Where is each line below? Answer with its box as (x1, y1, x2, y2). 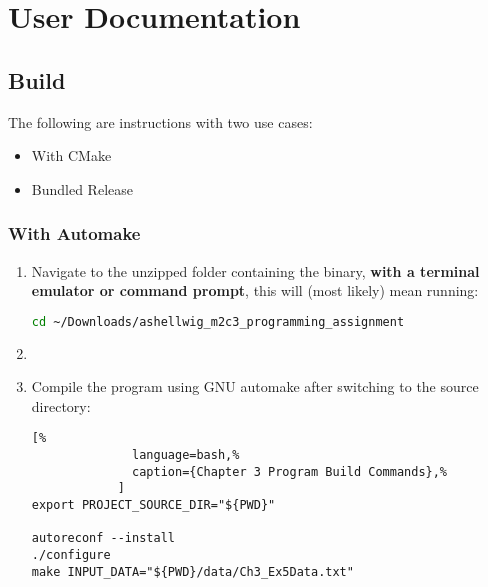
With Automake (8, 221, 141, 246)
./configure (31, 548, 111, 563)
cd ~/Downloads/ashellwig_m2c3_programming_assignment (31, 314, 405, 329)
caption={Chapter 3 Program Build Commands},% (132, 464, 448, 479)
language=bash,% (132, 448, 240, 463)
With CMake (31, 145, 112, 166)
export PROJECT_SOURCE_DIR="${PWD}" (31, 498, 276, 513)
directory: (31, 395, 91, 416)
